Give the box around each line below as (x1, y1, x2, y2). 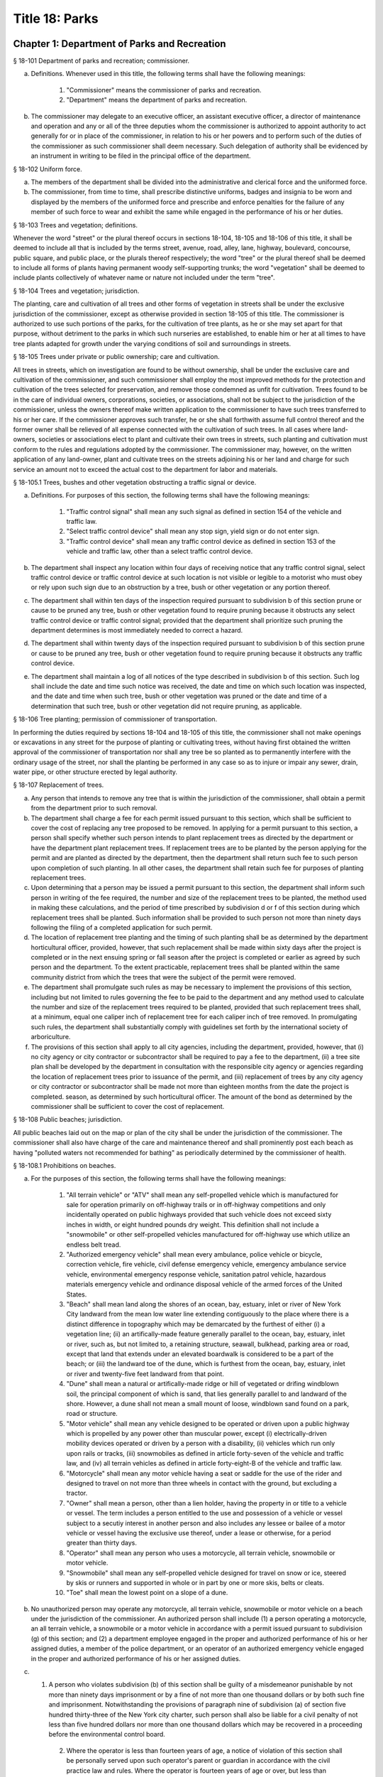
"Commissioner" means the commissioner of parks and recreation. (66, 85, 262, 94)
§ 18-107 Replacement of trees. (13, 780, 104, 789)
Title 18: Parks (13, 11, 99, 26)
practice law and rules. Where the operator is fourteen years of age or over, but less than (66, 1766, 326, 1775)
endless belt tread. (66, 1240, 121, 1249)
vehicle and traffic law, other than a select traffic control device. (66, 547, 253, 556)
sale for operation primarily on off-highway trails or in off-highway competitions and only (66, 1201, 326, 1209)
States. (66, 1290, 87, 1299)
